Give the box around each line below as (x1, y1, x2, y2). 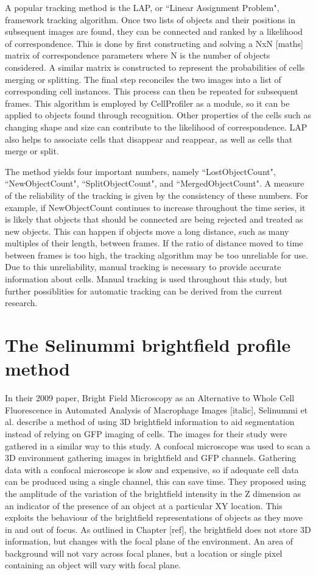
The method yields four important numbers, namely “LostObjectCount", (5, 165, 276, 177)
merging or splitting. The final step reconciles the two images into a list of (5, 73, 281, 85)
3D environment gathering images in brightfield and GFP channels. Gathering (5, 451, 297, 464)
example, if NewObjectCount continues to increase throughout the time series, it (5, 201, 306, 213)
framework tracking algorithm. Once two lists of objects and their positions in (5, 13, 295, 26)
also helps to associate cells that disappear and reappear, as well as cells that (5, 132, 293, 145)
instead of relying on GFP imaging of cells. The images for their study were (5, 427, 287, 440)
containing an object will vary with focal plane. (5, 559, 181, 571)
